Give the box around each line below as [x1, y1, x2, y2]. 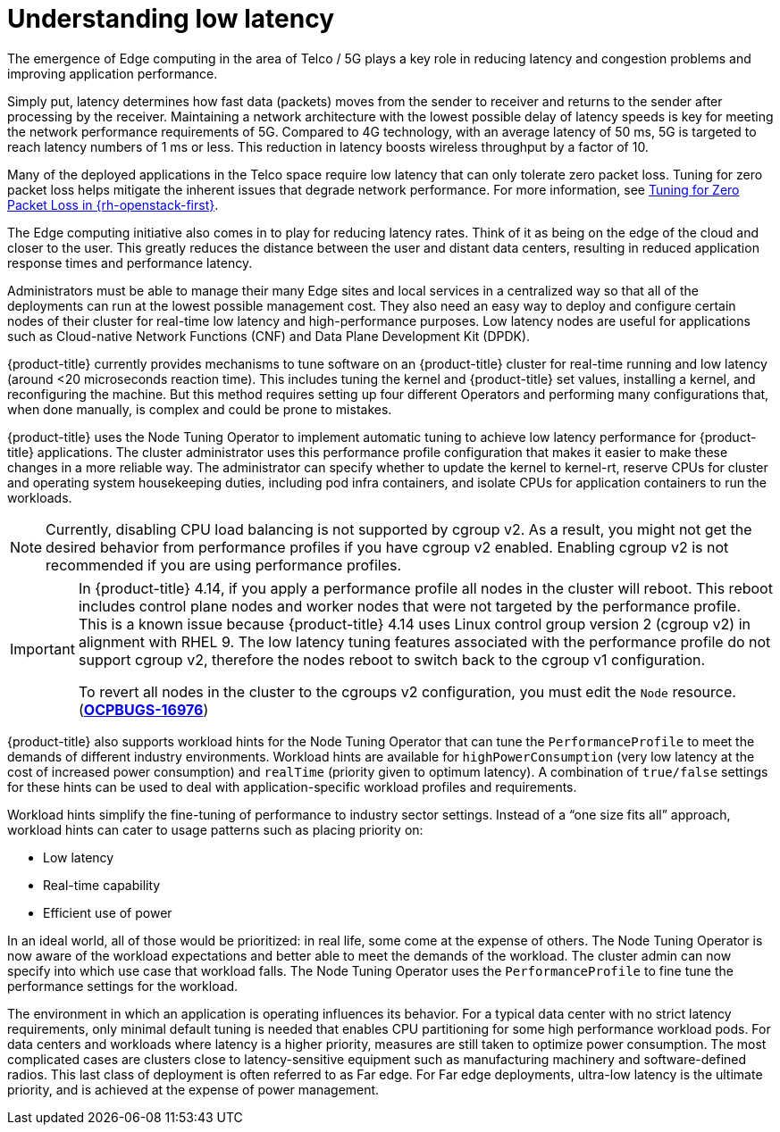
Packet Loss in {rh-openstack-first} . [7, 196, 219, 212]
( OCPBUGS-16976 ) [78, 700, 209, 719]
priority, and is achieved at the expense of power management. [7, 1081, 380, 1097]
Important [10, 639, 75, 658]
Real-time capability [43, 877, 161, 893]
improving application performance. [7, 65, 218, 81]
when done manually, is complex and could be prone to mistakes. [7, 401, 392, 417]
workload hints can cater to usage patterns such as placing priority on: [7, 821, 424, 837]
